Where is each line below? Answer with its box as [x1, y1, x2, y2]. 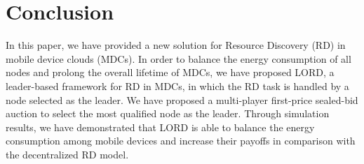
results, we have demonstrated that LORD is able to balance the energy [6, 119, 315, 134]
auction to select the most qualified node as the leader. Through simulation [6, 106, 330, 121]
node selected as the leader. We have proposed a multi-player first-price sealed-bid [6, 92, 358, 107]
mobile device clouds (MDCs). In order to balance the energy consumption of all [6, 51, 351, 66]
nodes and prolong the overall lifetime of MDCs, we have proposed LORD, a [6, 65, 335, 80]
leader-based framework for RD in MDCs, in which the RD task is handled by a [6, 78, 349, 93]
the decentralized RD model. [6, 147, 129, 161]
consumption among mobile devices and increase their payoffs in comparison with [6, 133, 356, 148]
